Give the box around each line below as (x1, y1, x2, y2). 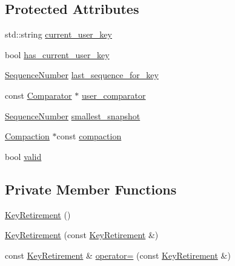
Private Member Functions (5, 179, 177, 198)
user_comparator (81, 88, 146, 101)
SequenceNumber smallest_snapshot (5, 109, 141, 122)
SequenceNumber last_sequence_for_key (5, 68, 159, 81)
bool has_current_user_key (5, 48, 110, 61)
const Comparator (5, 88, 72, 101)
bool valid (5, 150, 42, 162)
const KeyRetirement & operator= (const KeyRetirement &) (5, 248, 231, 261)
